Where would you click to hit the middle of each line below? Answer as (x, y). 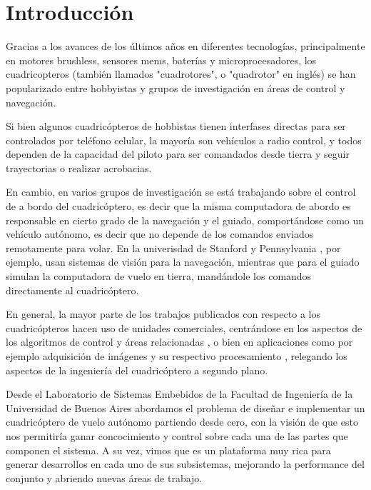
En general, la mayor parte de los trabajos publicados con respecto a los (163, 314)
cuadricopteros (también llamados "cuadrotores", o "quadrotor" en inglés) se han (181, 74)
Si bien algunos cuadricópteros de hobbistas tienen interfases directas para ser (176, 126)
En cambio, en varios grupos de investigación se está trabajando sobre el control (181, 192)
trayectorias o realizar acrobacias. (79, 167)
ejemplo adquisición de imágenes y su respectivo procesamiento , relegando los (177, 356)
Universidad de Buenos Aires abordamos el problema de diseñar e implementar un (185, 407)
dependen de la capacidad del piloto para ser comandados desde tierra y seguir (178, 154)
